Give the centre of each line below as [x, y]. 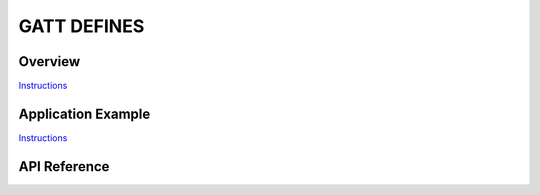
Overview [49, 61]
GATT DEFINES [81, 26]
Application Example [84, 113]
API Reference [64, 166]
